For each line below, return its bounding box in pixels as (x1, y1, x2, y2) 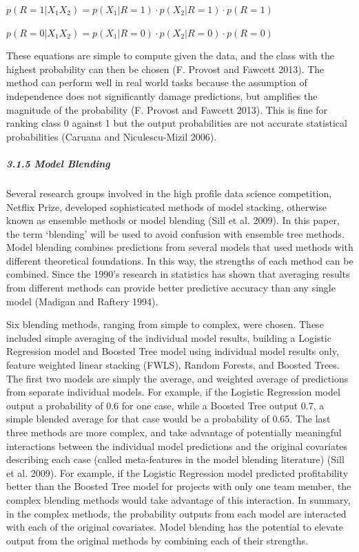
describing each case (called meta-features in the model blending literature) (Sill (6, 452, 345, 467)
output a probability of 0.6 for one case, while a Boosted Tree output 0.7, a (6, 398, 325, 412)
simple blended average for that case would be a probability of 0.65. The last (6, 411, 331, 426)
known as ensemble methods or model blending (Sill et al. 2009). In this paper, (6, 213, 340, 227)
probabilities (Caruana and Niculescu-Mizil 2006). (6, 129, 217, 143)
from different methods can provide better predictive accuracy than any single (6, 280, 336, 295)
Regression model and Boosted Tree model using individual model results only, (6, 344, 339, 358)
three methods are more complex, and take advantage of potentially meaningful (6, 425, 342, 439)
